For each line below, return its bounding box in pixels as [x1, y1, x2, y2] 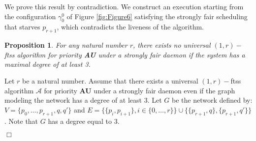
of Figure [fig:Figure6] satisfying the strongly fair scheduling [66, 11, 248, 21]
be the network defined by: [172, 95, 253, 105]
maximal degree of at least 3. [4, 59, 91, 69]
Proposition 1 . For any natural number [4, 40, 128, 50]
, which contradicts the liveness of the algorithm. [57, 22, 204, 32]
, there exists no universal [133, 40, 211, 50]
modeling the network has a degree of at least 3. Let [4, 95, 162, 105]
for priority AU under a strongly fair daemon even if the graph [44, 85, 235, 95]
